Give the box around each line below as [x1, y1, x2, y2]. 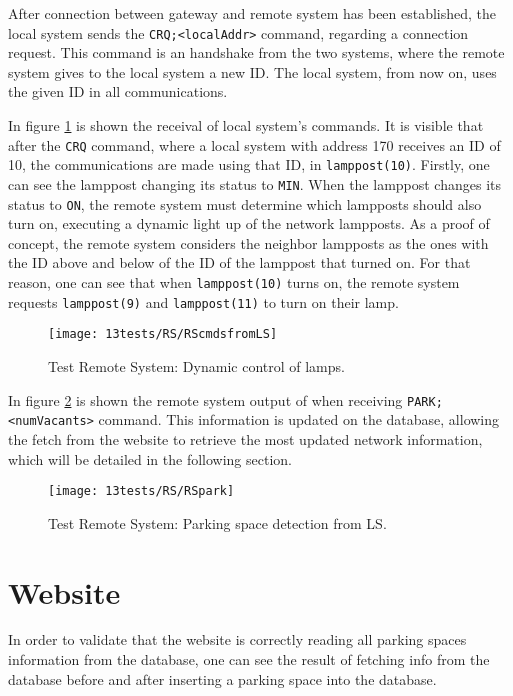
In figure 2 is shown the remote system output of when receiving [8, 389, 403, 410]
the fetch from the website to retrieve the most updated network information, [8, 428, 483, 449]
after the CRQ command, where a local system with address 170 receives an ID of [8, 134, 501, 155]
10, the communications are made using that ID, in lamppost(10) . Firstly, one [8, 154, 490, 175]
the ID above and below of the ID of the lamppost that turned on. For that [8, 252, 471, 273]
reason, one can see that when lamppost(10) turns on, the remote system [8, 272, 460, 293]
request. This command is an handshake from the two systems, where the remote [8, 42, 505, 63]
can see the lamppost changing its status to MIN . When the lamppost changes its [8, 173, 502, 194]
